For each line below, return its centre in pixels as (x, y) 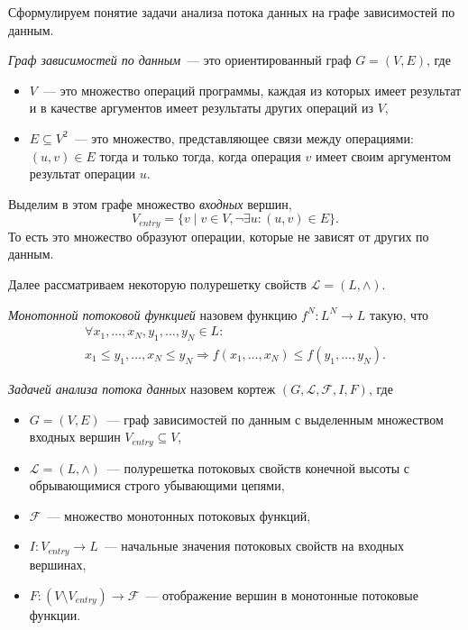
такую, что (399, 314)
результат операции (82, 173)
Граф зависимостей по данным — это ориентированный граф (180, 60)
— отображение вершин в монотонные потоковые (282, 594)
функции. (55, 614)
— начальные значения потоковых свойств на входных (254, 546)
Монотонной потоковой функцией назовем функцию (153, 314)
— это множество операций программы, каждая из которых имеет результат (252, 90)
